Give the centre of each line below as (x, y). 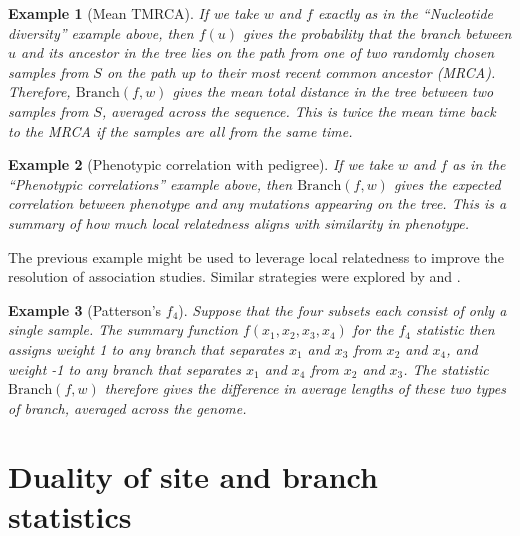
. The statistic (446, 368)
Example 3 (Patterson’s (85, 309)
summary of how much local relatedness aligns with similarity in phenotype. (239, 222)
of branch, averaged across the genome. (127, 407)
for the (373, 329)
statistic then (455, 329)
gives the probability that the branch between (377, 32)
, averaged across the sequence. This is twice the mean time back (298, 110)
